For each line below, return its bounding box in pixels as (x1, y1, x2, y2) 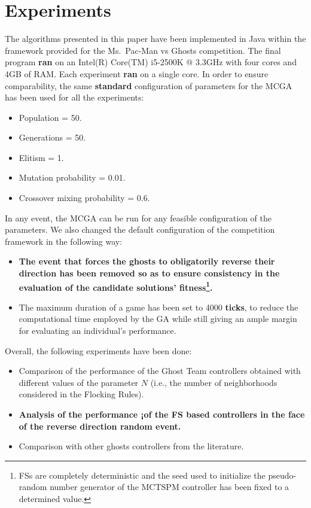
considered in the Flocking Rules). (19, 388, 144, 400)
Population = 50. (19, 111, 82, 123)
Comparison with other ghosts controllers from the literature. (19, 440, 244, 452)
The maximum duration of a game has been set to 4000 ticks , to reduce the (19, 300, 298, 313)
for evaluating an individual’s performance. (19, 324, 176, 337)
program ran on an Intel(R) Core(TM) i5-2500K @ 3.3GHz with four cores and (5, 56, 297, 68)
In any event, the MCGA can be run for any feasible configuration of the (5, 211, 272, 224)
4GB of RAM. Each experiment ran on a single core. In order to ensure (5, 67, 269, 80)
